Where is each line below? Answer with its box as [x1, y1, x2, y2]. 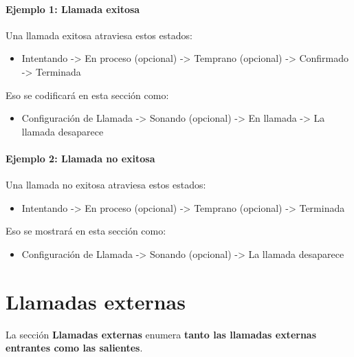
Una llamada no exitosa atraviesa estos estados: [5, 177, 206, 192]
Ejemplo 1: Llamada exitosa [5, 1, 140, 16]
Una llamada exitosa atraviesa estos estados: [5, 28, 192, 42]
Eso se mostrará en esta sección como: [5, 224, 166, 238]
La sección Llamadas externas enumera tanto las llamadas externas [5, 327, 317, 341]
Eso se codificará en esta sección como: [5, 87, 169, 102]
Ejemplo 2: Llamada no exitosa [5, 151, 155, 165]
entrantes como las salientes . [5, 340, 143, 355]
